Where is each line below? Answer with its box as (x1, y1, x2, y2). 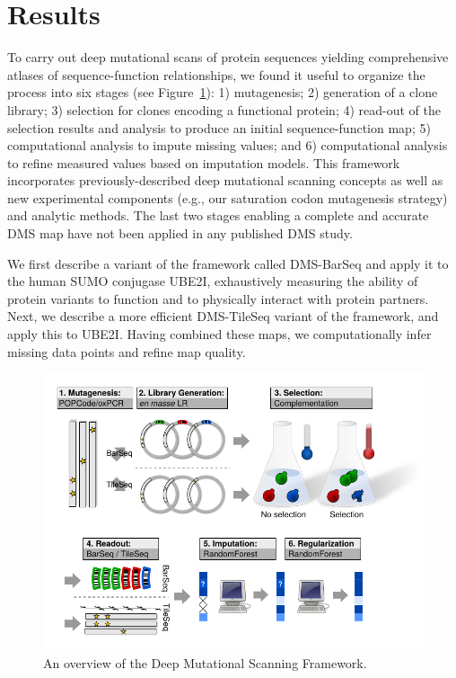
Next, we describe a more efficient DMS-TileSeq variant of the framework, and (7, 307, 439, 326)
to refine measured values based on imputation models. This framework (7, 153, 400, 172)
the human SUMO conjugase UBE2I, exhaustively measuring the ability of (7, 272, 418, 290)
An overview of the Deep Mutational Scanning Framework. (43, 653, 367, 672)
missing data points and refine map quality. (7, 342, 246, 361)
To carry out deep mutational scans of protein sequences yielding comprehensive (7, 48, 449, 67)
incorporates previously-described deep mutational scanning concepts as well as (7, 171, 443, 190)
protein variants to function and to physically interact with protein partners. (7, 289, 429, 308)
